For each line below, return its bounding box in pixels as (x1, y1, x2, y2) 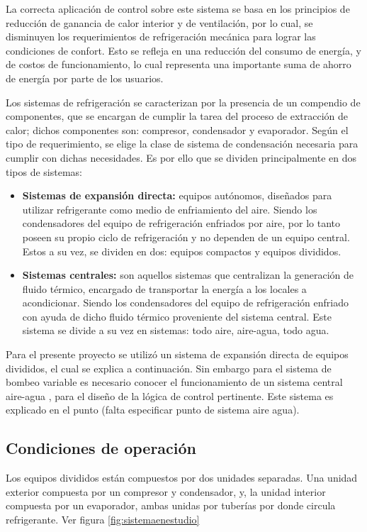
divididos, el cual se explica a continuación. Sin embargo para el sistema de (6, 360, 332, 375)
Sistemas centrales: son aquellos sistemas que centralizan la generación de (22, 267, 354, 282)
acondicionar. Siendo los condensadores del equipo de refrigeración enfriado (22, 295, 349, 310)
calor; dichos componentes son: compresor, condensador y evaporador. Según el (6, 122, 349, 137)
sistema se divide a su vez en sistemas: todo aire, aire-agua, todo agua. (22, 323, 329, 338)
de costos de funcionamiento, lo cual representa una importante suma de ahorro (6, 57, 351, 72)
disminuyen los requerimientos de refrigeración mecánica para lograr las (6, 29, 316, 44)
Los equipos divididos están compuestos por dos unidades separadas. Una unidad (6, 470, 358, 485)
